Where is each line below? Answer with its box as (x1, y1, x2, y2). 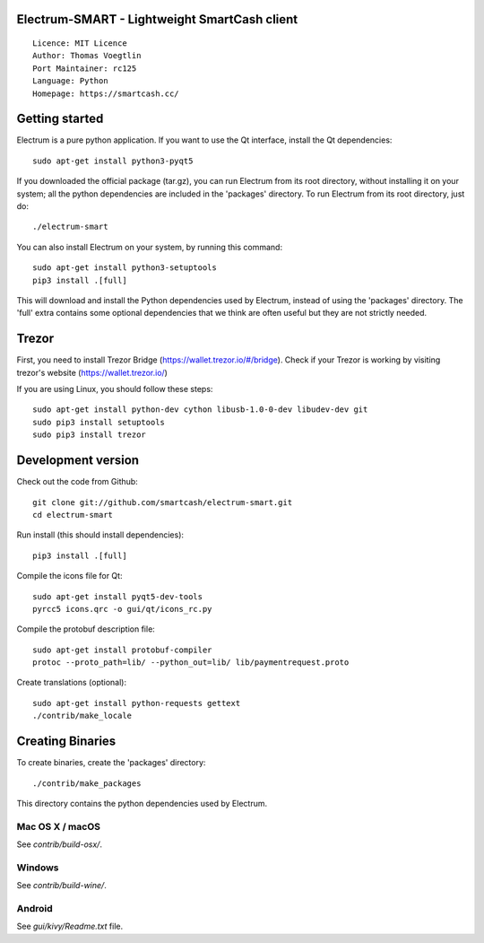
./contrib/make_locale (32, 711, 133, 721)
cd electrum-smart (32, 510, 114, 520)
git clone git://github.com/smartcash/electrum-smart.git (32, 497, 293, 507)
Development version (16, 453, 139, 468)
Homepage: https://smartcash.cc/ (32, 88, 179, 99)
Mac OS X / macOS (16, 820, 100, 833)
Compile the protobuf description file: (16, 624, 156, 634)
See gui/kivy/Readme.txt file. (16, 921, 124, 932)
